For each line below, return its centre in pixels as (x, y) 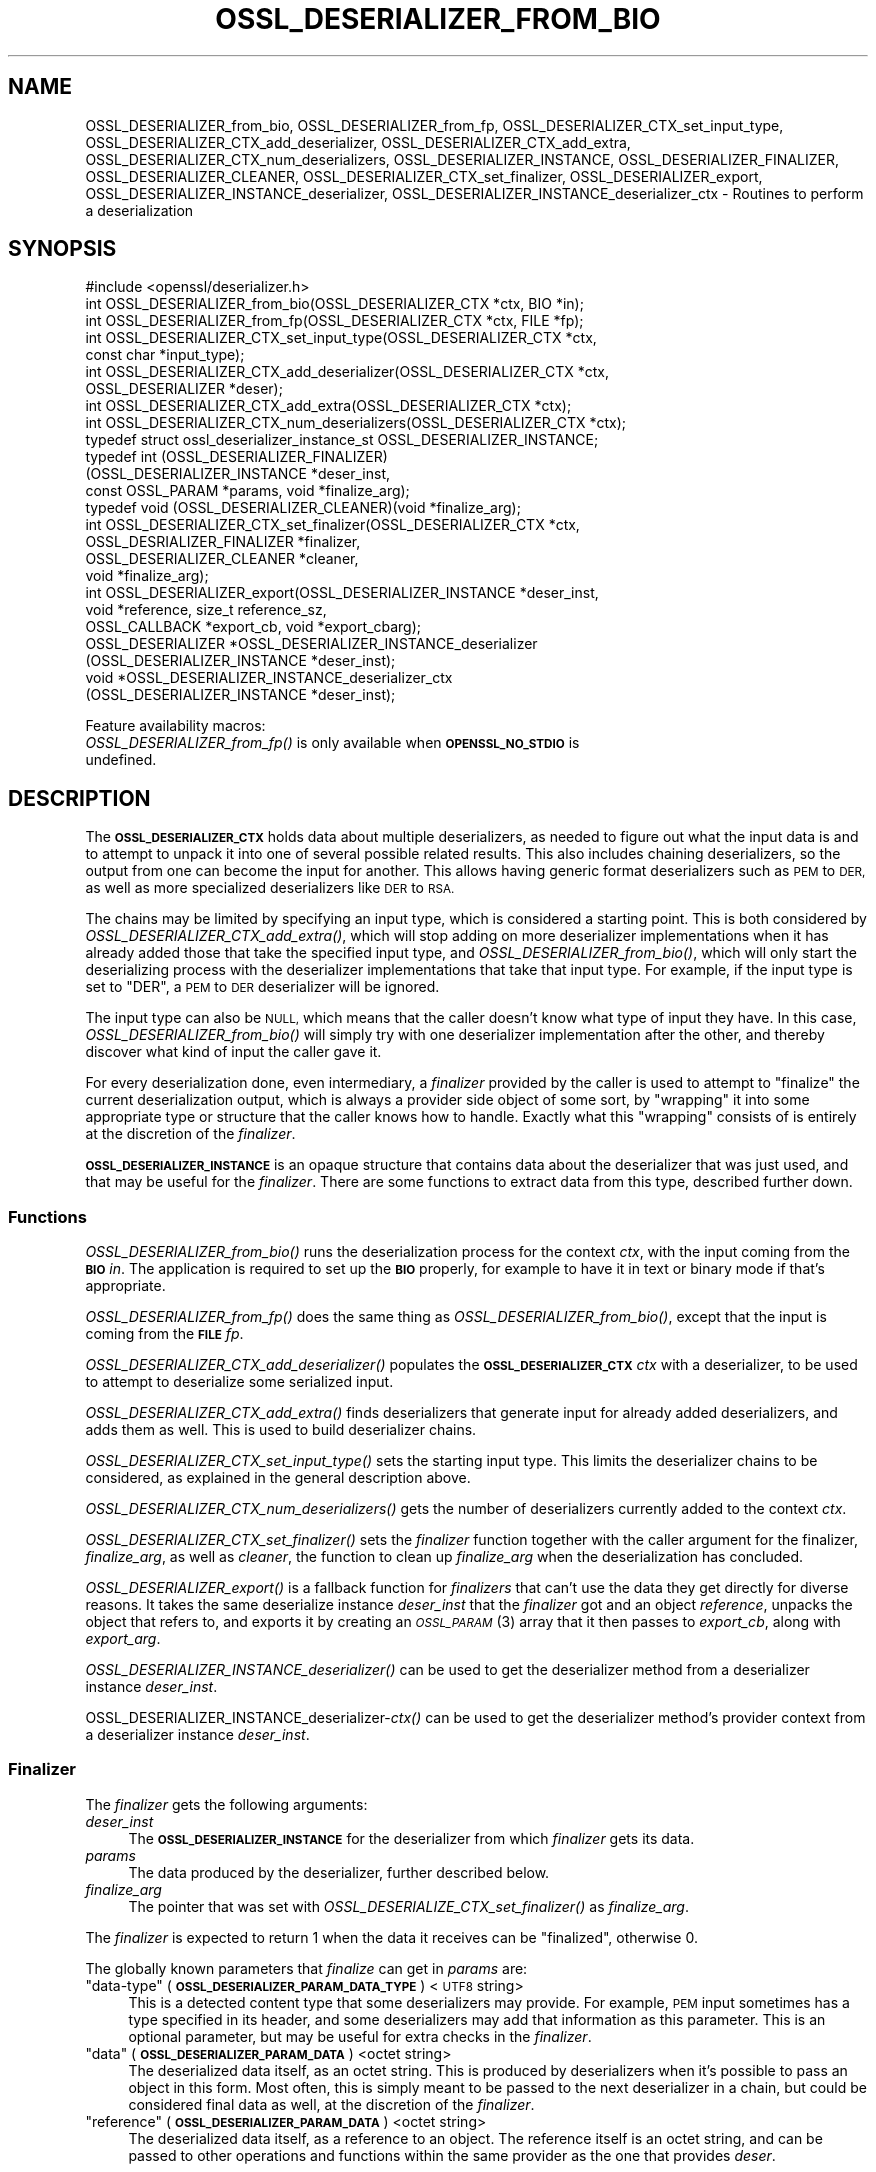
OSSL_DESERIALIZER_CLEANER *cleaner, (222, 559)
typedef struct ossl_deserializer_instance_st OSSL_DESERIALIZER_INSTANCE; (342, 440)
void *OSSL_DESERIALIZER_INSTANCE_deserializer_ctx (269, 678)
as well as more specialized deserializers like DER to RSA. (270, 888)
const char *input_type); (165, 355)
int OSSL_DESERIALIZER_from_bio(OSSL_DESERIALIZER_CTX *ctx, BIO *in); (334, 304)
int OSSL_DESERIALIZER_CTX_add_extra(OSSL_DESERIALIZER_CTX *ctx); (328, 406)
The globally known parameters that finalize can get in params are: (306, 1968)
